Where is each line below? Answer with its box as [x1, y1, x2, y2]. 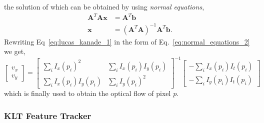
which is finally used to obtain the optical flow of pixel [4, 88, 171, 98]
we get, [4, 46, 26, 56]
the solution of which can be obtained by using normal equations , [4, 1, 204, 11]
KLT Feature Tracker [4, 109, 91, 121]
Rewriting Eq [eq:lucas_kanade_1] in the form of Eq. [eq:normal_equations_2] [4, 36, 250, 46]
